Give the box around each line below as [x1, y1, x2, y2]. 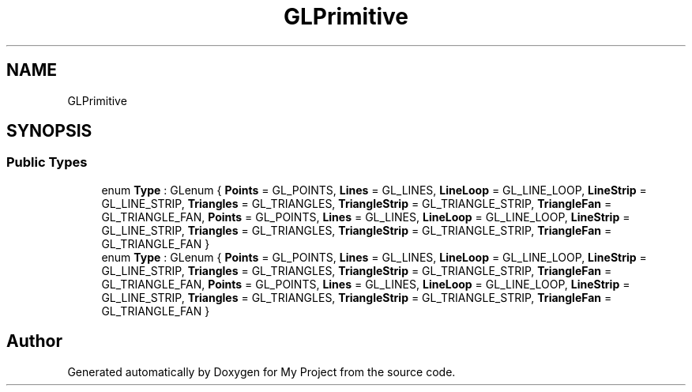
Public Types [6, 154, 88, 171]
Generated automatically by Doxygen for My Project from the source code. [67, 364, 456, 379]
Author [6, 331, 62, 352]
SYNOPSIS [6, 121, 92, 141]
